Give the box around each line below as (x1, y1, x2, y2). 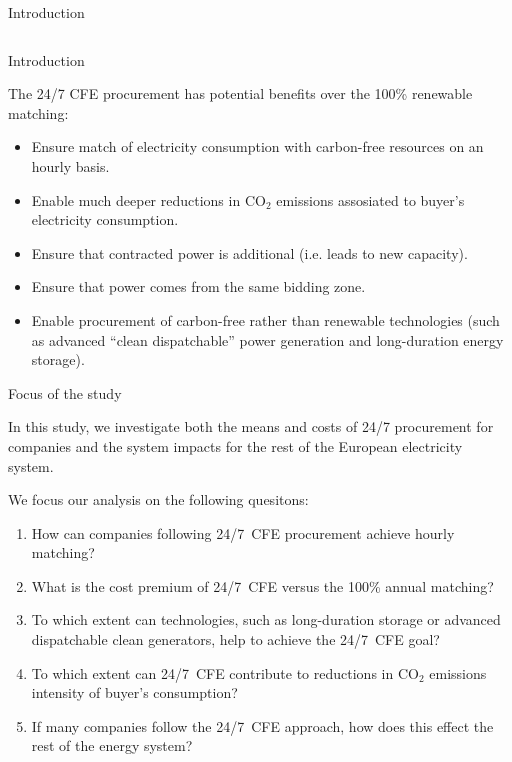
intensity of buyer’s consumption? (31, 682, 238, 703)
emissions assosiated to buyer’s (276, 189, 465, 210)
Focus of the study (8, 382, 122, 403)
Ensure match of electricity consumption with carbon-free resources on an (31, 136, 484, 157)
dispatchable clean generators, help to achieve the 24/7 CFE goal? (31, 629, 440, 650)
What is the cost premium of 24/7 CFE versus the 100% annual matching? (31, 575, 494, 596)
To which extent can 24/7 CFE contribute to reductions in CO (31, 662, 419, 683)
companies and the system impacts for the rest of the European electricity (8, 435, 463, 456)
